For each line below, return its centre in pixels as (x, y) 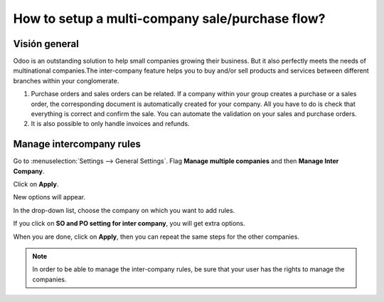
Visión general (46, 44)
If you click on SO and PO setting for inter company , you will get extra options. (129, 224)
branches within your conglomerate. (66, 80)
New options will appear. (49, 197)
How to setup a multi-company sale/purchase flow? (169, 19)
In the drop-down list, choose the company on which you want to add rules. (124, 210)
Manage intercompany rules (77, 144)
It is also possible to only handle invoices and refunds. (110, 124)
